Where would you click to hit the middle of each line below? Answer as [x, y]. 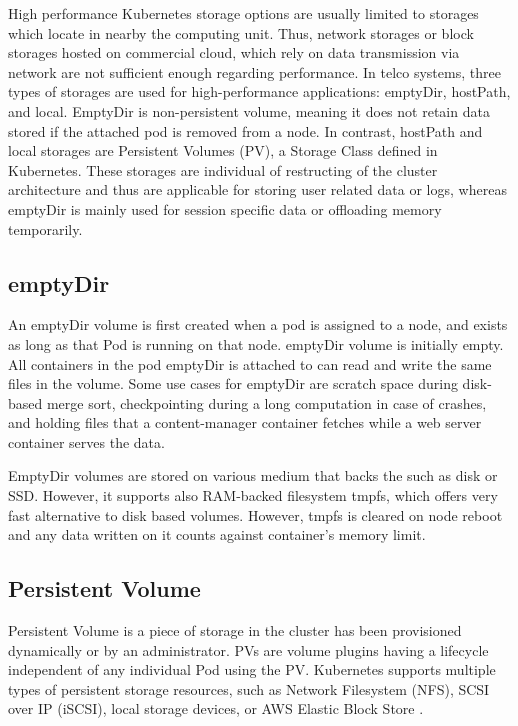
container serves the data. [86, 441]
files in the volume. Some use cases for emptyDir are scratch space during [233, 383]
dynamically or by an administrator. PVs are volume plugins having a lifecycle [248, 649]
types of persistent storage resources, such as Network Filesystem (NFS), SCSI [249, 688]
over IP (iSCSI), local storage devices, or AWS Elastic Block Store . [216, 708]
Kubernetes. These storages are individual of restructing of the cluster [223, 169]
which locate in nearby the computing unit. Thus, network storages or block [241, 32]
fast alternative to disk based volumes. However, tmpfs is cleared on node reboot [255, 514]
